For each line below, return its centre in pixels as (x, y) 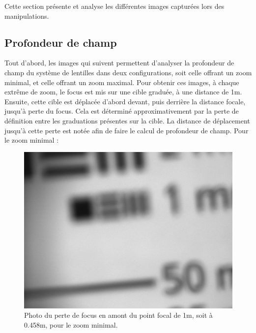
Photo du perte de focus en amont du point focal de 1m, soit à (118, 315)
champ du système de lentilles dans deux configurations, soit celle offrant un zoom (128, 72)
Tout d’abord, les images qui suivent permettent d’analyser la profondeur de (119, 63)
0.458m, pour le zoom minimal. (71, 324)
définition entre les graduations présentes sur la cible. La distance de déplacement (127, 120)
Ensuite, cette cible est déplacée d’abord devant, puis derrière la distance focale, (125, 101)
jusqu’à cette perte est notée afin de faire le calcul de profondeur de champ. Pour (127, 130)
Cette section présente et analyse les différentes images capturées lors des (114, 6)
